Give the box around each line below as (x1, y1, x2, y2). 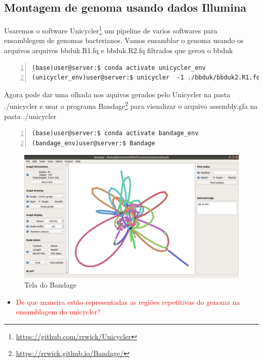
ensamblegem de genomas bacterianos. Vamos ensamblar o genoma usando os (4, 35, 244, 46)
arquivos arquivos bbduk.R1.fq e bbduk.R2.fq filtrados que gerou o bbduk (4, 45, 233, 56)
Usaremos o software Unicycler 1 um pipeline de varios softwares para (4, 24, 217, 35)
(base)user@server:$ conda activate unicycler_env (32, 64, 206, 71)
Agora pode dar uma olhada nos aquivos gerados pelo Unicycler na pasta (4, 89, 231, 99)
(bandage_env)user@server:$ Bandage (32, 139, 155, 147)
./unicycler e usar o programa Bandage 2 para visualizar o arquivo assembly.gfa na (4, 99, 258, 111)
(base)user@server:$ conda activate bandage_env (32, 130, 199, 137)
